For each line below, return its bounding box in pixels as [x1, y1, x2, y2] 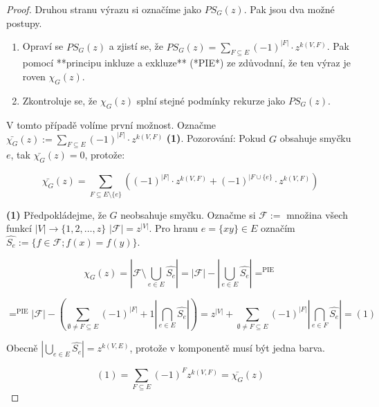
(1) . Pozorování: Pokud [166, 131, 266, 145]
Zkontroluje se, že [22, 93, 98, 107]
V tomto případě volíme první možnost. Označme [6, 117, 216, 132]
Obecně [6, 341, 38, 355]
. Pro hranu [149, 221, 198, 235]
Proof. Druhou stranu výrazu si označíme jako [6, 2, 201, 16]
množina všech [286, 207, 348, 221]
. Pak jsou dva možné [243, 2, 335, 16]
